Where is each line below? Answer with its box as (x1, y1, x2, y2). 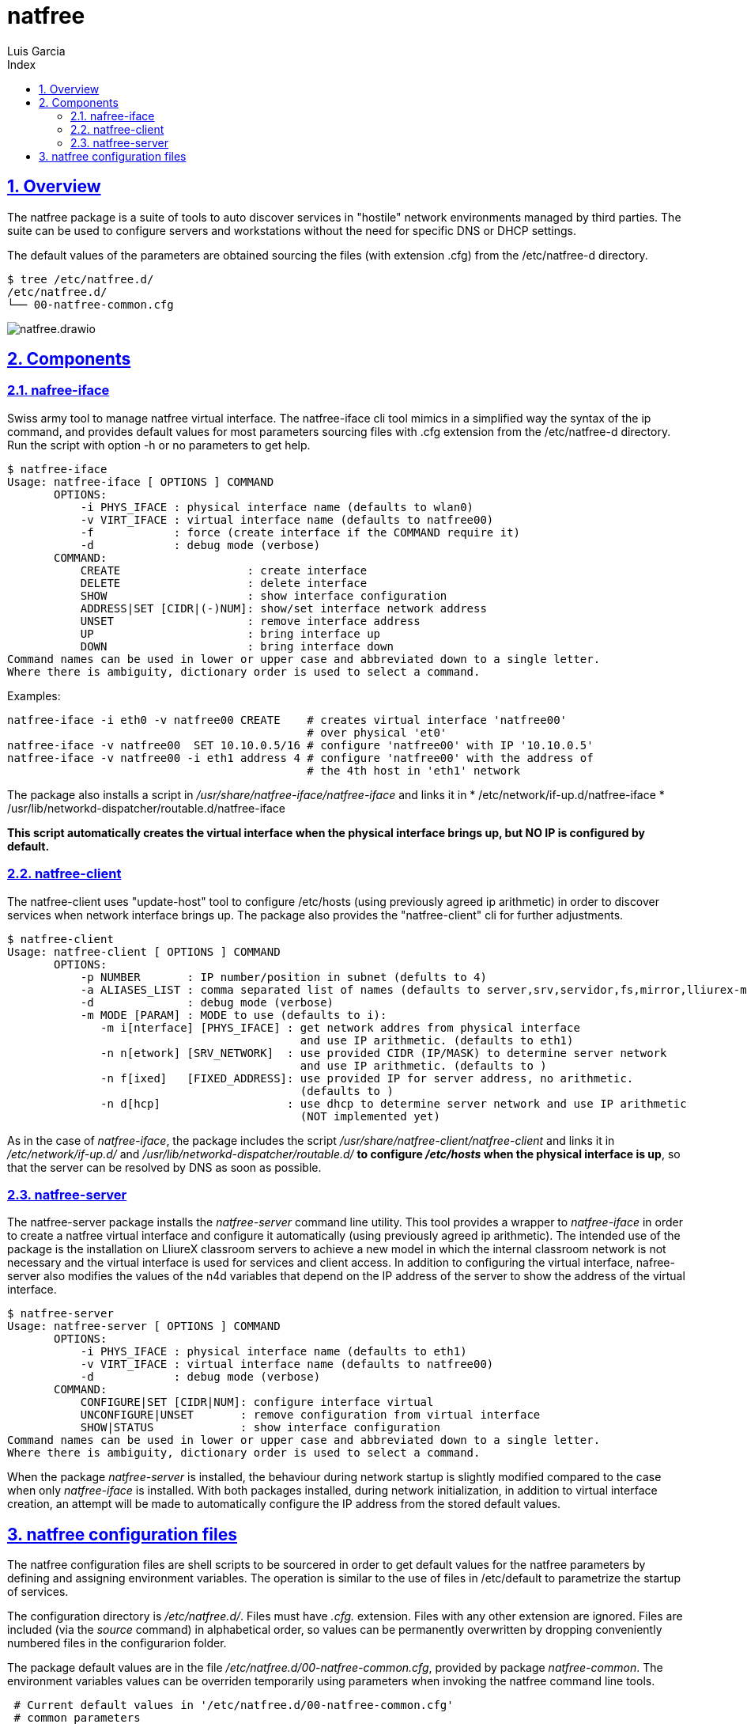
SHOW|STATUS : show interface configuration (80, 1421, 440, 1434)
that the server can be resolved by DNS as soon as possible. (7, 1160, 322, 1174)
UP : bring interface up (80, 627, 381, 640)
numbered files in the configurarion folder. (7, 1636, 227, 1650)
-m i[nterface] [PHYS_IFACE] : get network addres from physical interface (100, 1021, 580, 1034)
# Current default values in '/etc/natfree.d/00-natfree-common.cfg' (13, 1699, 454, 1712)
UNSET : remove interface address (80, 614, 421, 627)
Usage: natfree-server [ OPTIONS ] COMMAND (7, 1320, 281, 1333)
